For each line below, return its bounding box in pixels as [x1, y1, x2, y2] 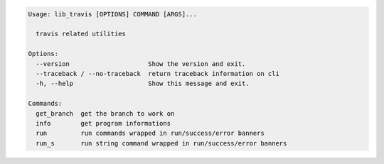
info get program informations [36, 119, 171, 127]
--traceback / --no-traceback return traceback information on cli [36, 70, 280, 77]
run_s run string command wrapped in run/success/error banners [36, 139, 287, 147]
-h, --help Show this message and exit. [36, 80, 250, 88]
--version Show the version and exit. [36, 60, 246, 67]
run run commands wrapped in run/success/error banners [36, 129, 265, 138]
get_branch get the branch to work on [36, 109, 175, 117]
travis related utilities [36, 30, 126, 38]
